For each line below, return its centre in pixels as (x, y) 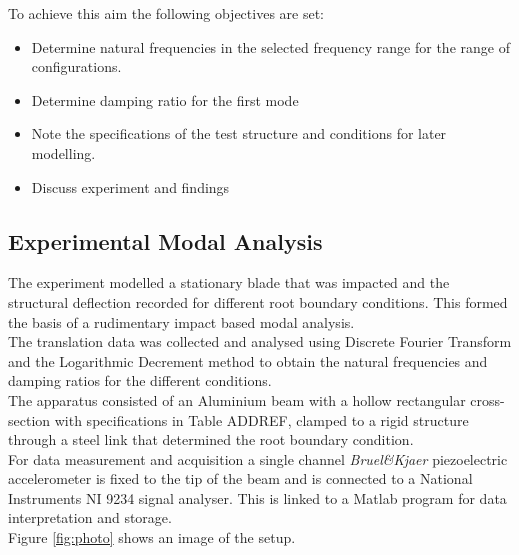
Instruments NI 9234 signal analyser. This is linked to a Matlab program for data (257, 497)
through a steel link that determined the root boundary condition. (211, 439)
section (29, 419)
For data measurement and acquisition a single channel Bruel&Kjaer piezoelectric (258, 458)
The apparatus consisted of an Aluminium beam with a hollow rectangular (237, 399)
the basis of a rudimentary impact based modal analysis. (181, 321)
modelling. (63, 152)
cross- (487, 399)
